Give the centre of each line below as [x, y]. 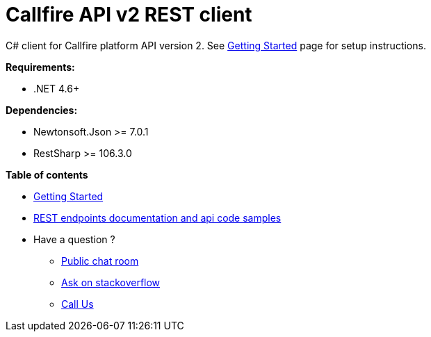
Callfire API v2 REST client [129, 15]
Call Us [78, 304]
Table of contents [47, 174]
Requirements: [40, 67]
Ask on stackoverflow [111, 282]
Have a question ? [74, 239]
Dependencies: [42, 110]
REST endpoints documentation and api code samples [157, 217]
